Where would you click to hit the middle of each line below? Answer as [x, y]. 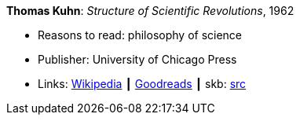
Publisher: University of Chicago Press [137, 59]
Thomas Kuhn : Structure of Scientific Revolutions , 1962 [150, 11]
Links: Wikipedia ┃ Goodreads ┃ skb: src [142, 84]
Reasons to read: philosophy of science [140, 35]
